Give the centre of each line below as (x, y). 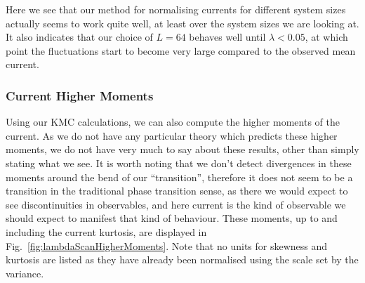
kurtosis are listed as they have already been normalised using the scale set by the (182, 259)
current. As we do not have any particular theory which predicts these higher (172, 135)
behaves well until (227, 37)
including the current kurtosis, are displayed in (106, 231)
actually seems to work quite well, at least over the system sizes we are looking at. (182, 23)
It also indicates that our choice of (79, 37)
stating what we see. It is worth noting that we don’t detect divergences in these (179, 163)
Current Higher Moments (80, 95)
